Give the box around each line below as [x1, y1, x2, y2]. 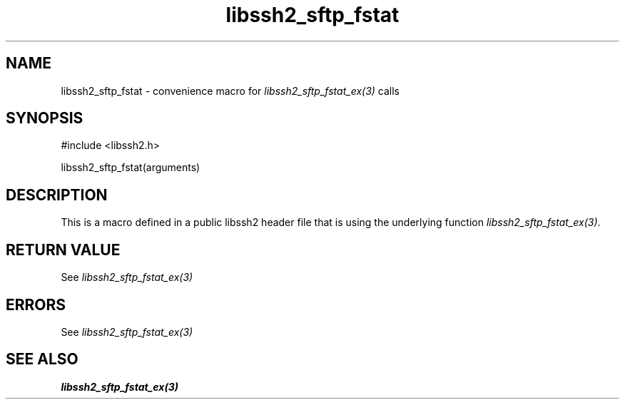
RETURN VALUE [6, 240, 121, 259]
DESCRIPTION [6, 185, 108, 204]
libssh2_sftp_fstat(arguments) [61, 161, 200, 174]
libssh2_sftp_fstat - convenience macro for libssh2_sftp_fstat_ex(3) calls [61, 84, 400, 97]
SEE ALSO [6, 350, 78, 369]
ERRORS [6, 295, 66, 314]
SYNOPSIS [6, 109, 83, 128]
